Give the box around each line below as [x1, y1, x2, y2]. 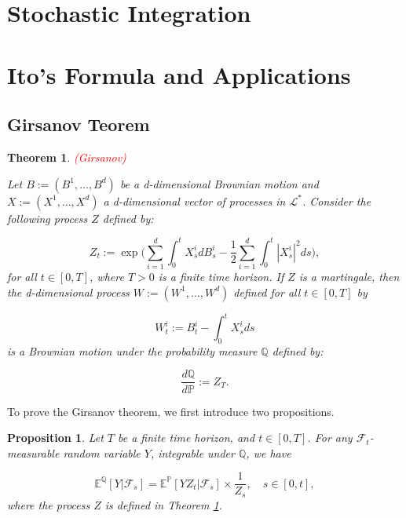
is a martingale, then [298, 268, 400, 284]
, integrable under [150, 444, 235, 461]
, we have [246, 444, 291, 461]
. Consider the [302, 192, 371, 209]
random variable [63, 444, 141, 461]
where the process [7, 496, 90, 513]
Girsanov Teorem [7, 112, 150, 137]
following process [7, 210, 88, 226]
